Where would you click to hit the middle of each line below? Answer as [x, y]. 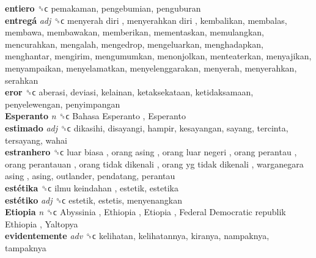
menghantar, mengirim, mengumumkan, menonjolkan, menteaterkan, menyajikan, [158, 56]
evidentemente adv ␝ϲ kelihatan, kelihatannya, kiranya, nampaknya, [137, 236]
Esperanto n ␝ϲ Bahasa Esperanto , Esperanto [95, 116]
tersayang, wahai [36, 140]
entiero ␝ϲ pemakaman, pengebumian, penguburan [103, 8]
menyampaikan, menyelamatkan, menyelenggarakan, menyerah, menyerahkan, [151, 68]
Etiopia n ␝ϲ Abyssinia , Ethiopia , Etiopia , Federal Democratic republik [145, 212]
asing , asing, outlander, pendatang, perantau [90, 176]
